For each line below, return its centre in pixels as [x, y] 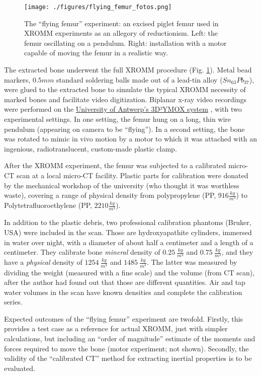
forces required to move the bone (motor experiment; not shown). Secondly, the [126, 348]
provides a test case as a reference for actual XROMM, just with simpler [116, 328]
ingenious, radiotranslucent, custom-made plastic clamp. [91, 148]
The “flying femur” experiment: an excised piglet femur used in [121, 23]
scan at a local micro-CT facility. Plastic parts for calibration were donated [132, 175]
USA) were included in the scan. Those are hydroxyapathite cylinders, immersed [128, 232]
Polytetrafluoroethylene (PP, [48, 205]
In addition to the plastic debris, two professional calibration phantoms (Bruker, [128, 222]
